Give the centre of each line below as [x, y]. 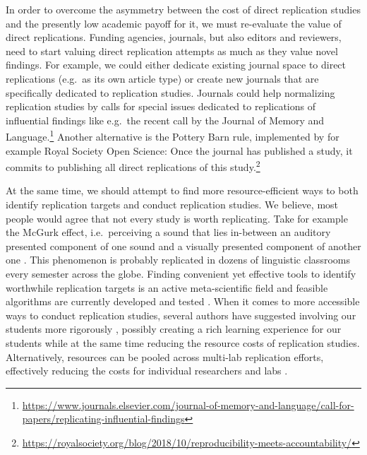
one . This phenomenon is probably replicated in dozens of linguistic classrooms [178, 260]
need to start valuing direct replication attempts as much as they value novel [172, 51]
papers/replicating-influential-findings [103, 419]
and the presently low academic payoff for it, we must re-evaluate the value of [174, 23]
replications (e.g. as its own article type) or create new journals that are [162, 78]
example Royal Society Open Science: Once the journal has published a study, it [179, 150]
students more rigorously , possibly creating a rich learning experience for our [174, 329]
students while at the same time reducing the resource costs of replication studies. [183, 342]
